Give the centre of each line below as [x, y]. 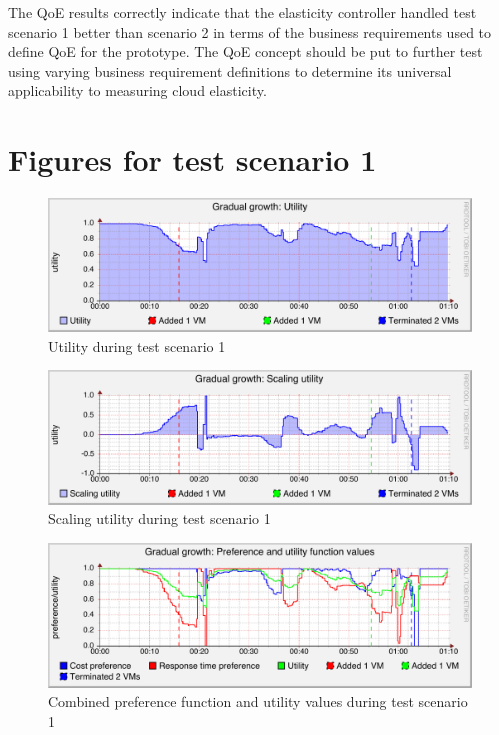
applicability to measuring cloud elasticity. [137, 90]
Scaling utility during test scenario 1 [159, 518]
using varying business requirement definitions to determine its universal [230, 70]
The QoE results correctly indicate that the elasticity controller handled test [242, 12]
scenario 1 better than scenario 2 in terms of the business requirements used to [250, 31]
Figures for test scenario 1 [192, 159]
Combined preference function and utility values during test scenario [258, 701]
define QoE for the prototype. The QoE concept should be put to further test [245, 51]
